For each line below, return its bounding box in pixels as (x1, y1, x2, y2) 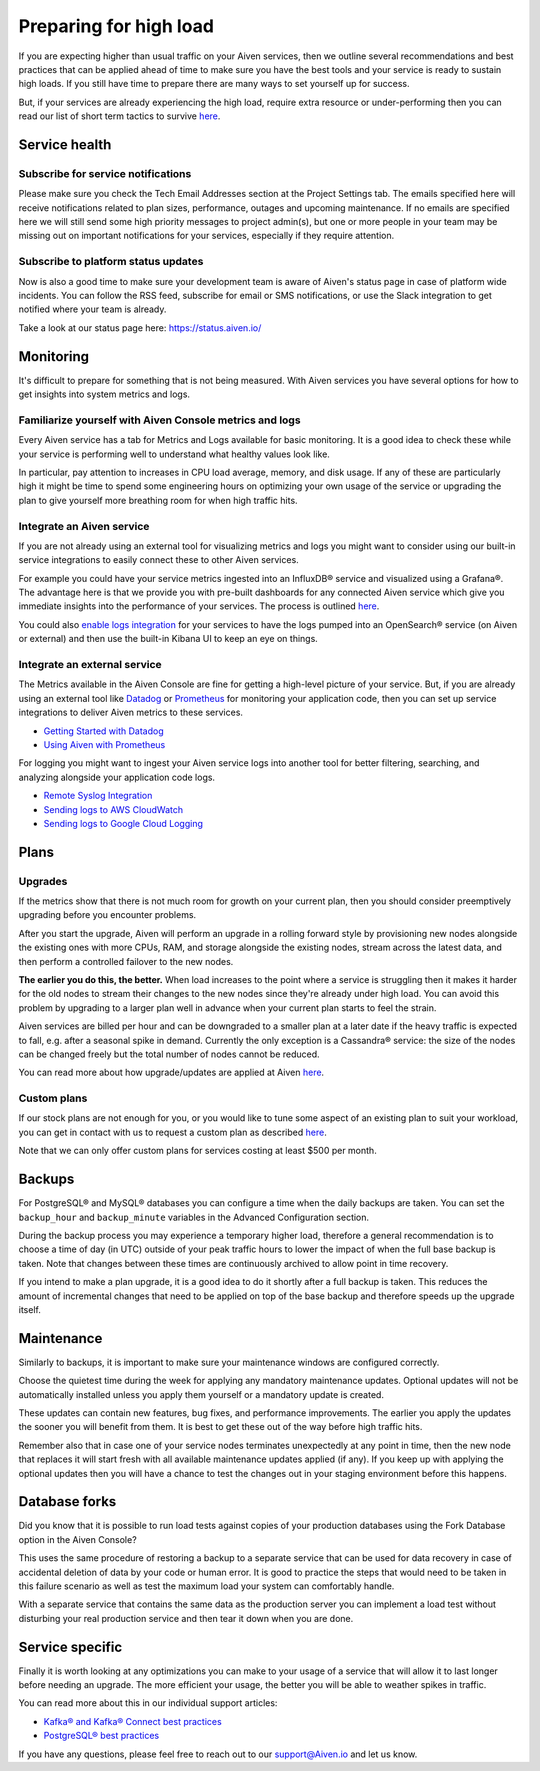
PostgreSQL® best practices (43, 1730, 160, 1742)
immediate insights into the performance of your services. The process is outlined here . (18, 600, 380, 612)
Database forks (18, 1493, 117, 1510)
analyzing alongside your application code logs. (18, 771, 215, 783)
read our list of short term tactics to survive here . (18, 110, 221, 122)
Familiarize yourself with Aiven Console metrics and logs (18, 413, 301, 427)
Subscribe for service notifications (18, 166, 192, 180)
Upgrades (18, 874, 68, 888)
